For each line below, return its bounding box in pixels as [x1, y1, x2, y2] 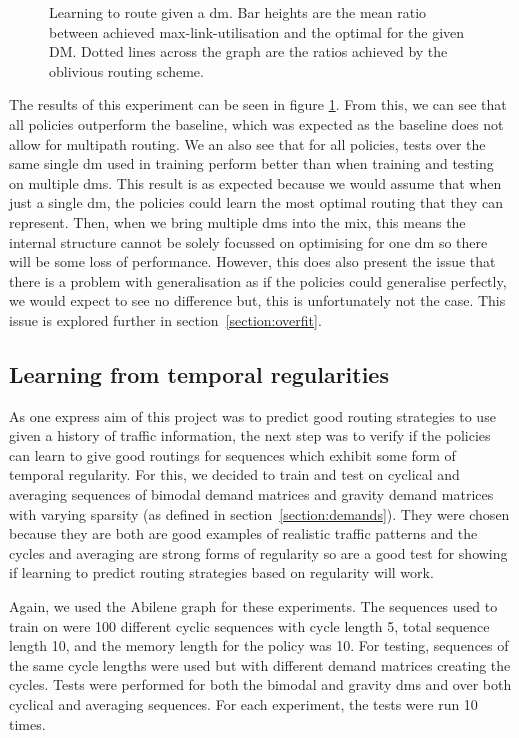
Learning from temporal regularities [9, 358, 389, 389]
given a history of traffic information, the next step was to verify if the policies [9, 425, 491, 446]
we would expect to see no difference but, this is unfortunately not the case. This [9, 290, 506, 311]
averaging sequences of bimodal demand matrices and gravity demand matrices [9, 484, 494, 505]
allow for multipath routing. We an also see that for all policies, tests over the [9, 133, 486, 154]
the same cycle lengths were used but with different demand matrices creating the [9, 654, 511, 675]
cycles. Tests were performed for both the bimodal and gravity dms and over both [9, 674, 512, 695]
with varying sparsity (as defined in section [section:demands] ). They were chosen [9, 503, 510, 524]
